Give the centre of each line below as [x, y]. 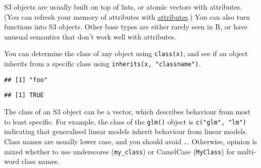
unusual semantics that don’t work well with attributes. [90, 36]
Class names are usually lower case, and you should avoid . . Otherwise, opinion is [130, 141]
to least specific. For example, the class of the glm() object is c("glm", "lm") [125, 121]
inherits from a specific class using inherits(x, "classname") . [102, 64]
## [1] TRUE [24, 95]
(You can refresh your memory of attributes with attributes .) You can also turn [127, 16]
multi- [246, 151]
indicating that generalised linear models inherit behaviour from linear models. [126, 131]
